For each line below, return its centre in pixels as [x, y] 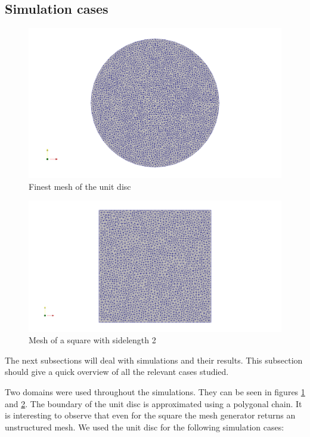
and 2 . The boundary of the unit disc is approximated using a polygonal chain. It [154, 403]
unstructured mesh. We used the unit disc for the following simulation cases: [145, 427]
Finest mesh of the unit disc [80, 186]
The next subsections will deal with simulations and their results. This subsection [154, 360]
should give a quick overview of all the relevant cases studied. [117, 372]
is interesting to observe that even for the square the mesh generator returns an [150, 415]
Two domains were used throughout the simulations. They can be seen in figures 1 [155, 391]
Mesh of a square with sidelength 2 [92, 340]
